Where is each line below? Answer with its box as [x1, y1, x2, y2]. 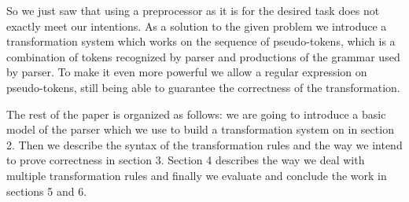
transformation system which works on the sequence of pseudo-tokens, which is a [6, 33, 396, 50]
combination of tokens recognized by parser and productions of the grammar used [6, 48, 400, 64]
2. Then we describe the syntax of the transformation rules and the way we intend [6, 136, 403, 152]
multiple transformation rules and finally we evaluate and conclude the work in [6, 167, 387, 183]
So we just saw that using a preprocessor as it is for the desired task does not [6, 2, 380, 18]
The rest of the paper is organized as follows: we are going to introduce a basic [6, 105, 386, 122]
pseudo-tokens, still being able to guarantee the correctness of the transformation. [6, 79, 400, 95]
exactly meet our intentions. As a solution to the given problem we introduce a [6, 17, 387, 34]
